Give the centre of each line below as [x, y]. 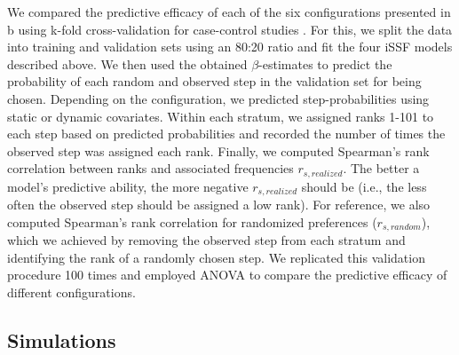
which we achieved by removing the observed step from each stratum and [206, 240]
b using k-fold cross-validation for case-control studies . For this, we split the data [230, 29]
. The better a [381, 168]
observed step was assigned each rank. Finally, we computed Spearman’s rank [218, 150]
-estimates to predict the [325, 63]
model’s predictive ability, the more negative [128, 186]
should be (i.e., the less [364, 186]
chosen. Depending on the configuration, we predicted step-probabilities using [218, 98]
